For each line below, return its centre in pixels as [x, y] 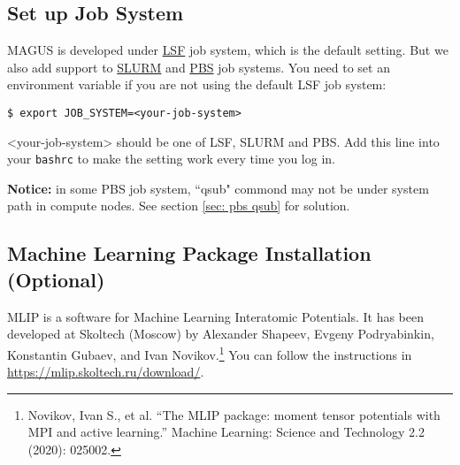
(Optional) [56, 279]
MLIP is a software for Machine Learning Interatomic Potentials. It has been [216, 316]
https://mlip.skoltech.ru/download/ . [106, 372]
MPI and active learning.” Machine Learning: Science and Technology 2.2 [226, 432]
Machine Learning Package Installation [189, 253]
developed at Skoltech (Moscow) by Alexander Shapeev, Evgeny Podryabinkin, [221, 334]
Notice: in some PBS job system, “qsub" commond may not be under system [218, 188]
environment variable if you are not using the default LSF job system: [197, 84]
